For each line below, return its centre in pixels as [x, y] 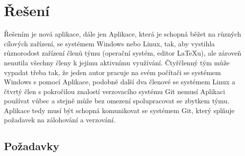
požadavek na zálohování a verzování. [60, 120]
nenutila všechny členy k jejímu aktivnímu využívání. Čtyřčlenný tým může [117, 62]
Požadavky [32, 146]
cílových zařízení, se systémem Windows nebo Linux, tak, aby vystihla [110, 43]
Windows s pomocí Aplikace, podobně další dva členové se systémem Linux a [120, 82]
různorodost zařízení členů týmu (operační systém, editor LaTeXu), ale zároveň [123, 53]
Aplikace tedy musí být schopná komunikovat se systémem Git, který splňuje [119, 110]
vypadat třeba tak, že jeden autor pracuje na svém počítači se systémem [112, 72]
